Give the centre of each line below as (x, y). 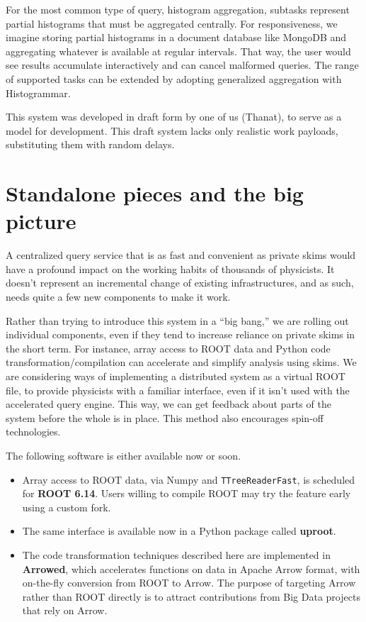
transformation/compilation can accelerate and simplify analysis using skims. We (181, 362)
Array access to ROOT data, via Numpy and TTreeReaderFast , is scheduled (189, 479)
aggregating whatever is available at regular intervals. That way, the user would (178, 51)
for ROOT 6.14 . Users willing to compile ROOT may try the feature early (187, 493)
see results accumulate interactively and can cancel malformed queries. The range (182, 65)
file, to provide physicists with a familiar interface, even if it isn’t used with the (178, 390)
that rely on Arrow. (65, 610)
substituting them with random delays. (90, 144)
